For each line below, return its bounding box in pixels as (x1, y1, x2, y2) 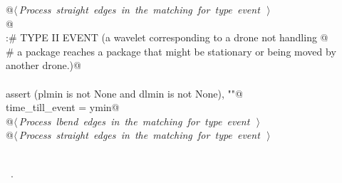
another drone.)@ (6, 58, 81, 73)
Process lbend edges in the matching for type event (19, 113, 250, 128)
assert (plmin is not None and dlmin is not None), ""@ (6, 85, 243, 100)
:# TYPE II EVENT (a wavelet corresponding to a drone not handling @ (6, 30, 328, 45)
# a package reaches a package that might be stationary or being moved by (6, 43, 336, 58)
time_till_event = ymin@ (6, 100, 120, 115)
